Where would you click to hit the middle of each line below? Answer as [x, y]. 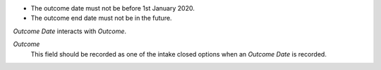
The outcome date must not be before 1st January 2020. [113, 8]
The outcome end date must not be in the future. [101, 18]
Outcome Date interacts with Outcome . [70, 31]
